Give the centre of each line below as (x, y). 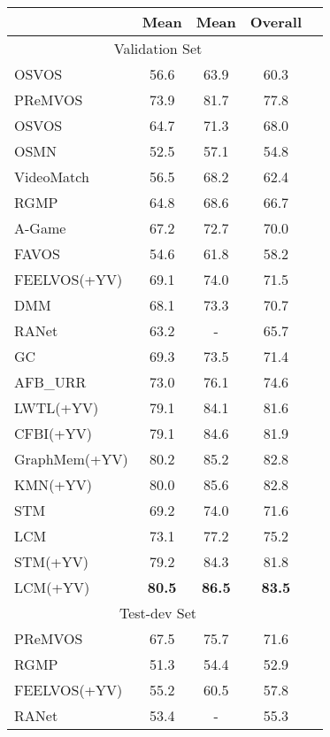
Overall (276, 22)
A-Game (40, 228)
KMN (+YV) (54, 484)
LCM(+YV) (52, 587)
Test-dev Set (158, 613)
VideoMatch (52, 177)
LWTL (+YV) (57, 407)
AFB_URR (50, 382)
